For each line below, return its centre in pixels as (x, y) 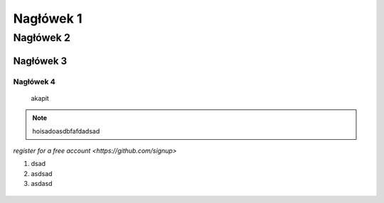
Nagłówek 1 (48, 18)
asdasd (42, 184)
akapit (40, 98)
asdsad (42, 173)
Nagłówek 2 (42, 38)
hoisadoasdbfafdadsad (66, 131)
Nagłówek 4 (34, 82)
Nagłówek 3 (40, 61)
